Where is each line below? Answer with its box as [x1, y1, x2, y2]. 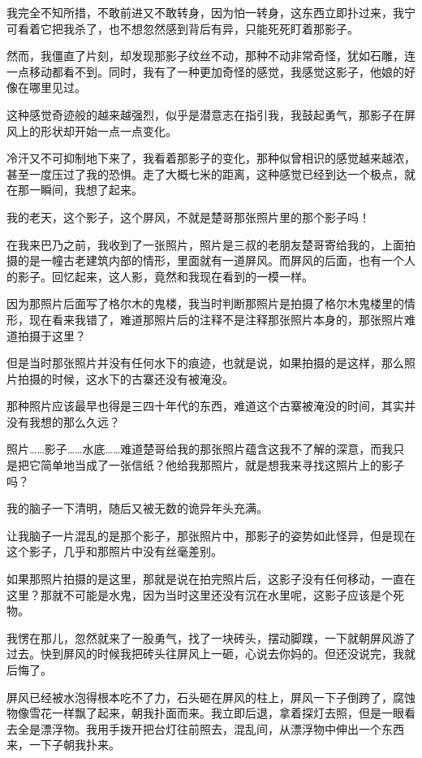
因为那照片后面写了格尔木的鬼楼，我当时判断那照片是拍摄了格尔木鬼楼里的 [6, 295, 404, 312]
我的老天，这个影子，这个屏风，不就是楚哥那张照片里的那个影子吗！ [6, 208, 370, 225]
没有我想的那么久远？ [6, 413, 120, 430]
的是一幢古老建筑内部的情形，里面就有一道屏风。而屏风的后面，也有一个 [17, 252, 404, 269]
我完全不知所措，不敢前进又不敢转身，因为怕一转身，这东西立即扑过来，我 [6, 4, 404, 20]
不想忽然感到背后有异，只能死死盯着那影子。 [119, 19, 359, 37]
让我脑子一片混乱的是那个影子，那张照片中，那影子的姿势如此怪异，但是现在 [6, 526, 416, 544]
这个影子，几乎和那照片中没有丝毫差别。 [6, 543, 222, 560]
